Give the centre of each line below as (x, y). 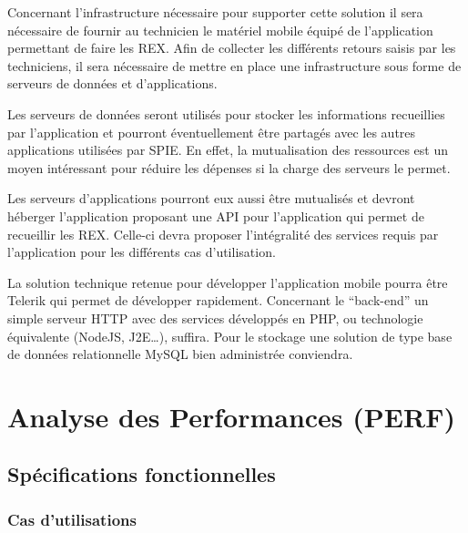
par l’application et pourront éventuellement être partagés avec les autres (212, 132)
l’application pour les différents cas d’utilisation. (142, 252)
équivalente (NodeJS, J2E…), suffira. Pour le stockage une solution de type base (230, 336)
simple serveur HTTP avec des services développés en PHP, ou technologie (215, 318)
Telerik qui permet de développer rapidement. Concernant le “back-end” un (218, 300)
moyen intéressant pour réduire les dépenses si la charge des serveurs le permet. (229, 167)
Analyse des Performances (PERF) (231, 416)
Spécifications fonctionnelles (142, 474)
